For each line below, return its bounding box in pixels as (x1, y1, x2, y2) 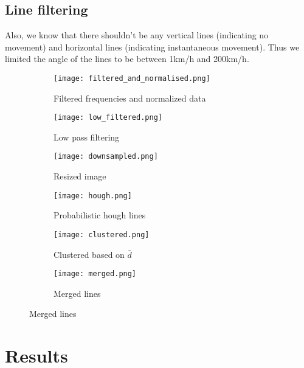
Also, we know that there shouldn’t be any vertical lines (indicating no (5, 29, 269, 41)
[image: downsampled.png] (54, 152, 158, 161)
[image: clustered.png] (54, 230, 150, 239)
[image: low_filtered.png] (54, 113, 162, 122)
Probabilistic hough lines (54, 209, 146, 221)
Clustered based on (54, 248, 125, 260)
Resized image (54, 170, 106, 182)
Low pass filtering (54, 130, 120, 143)
